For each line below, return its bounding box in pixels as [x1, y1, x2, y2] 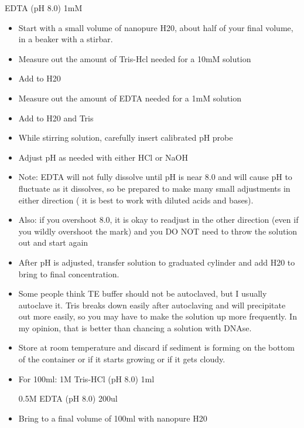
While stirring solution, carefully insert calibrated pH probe [18, 131, 233, 144]
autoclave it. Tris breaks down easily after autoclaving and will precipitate [18, 298, 286, 311]
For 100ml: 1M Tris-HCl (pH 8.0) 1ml [18, 372, 155, 385]
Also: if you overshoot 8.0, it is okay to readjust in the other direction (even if [18, 213, 299, 226]
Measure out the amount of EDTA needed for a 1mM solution [18, 91, 241, 104]
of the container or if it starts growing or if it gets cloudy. [18, 353, 226, 365]
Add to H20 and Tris [18, 111, 94, 124]
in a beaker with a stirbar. [18, 33, 113, 45]
